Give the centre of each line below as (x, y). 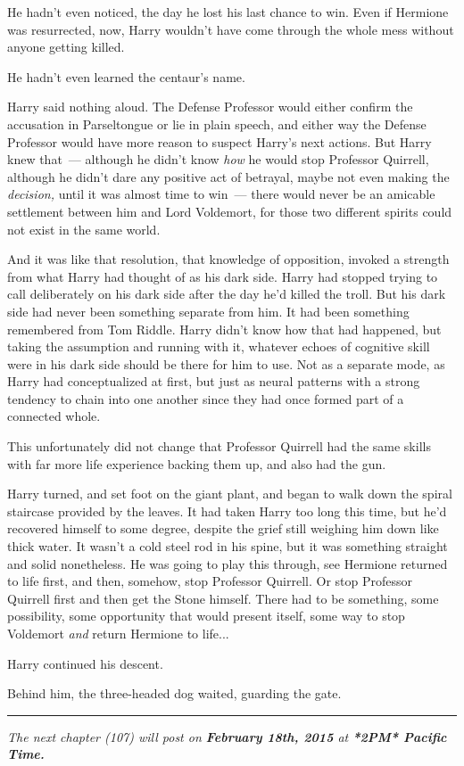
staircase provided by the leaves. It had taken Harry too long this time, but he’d (227, 511)
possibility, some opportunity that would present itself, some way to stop (206, 616)
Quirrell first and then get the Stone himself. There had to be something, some (223, 598)
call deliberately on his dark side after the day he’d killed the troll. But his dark (227, 294)
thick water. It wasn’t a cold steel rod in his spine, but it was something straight (228, 546)
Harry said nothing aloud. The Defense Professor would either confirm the (210, 107)
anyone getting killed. (66, 47)
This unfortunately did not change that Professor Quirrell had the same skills (219, 446)
